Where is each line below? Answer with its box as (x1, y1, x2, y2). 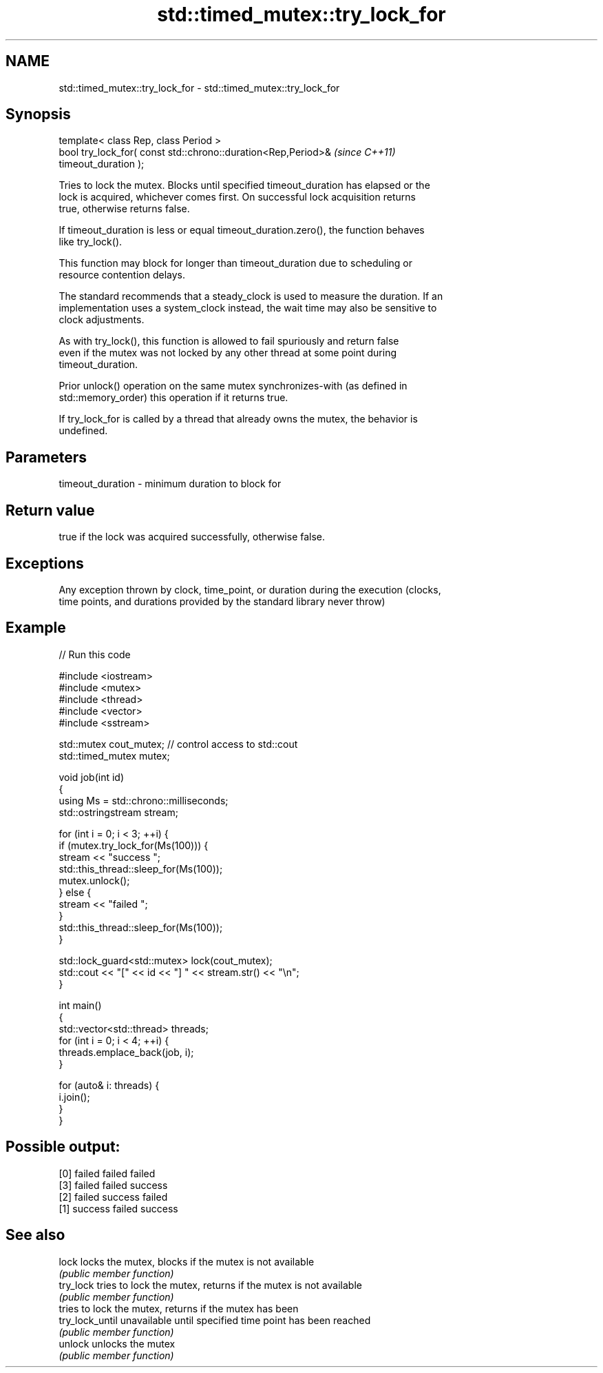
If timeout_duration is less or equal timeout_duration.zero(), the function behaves (59, 224, 425, 236)
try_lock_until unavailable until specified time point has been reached (59, 1314, 371, 1326)
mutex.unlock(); (59, 874, 130, 886)
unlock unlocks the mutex (59, 1337, 176, 1350)
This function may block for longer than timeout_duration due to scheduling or (59, 257, 412, 269)
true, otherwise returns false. (59, 203, 190, 215)
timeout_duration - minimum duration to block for (59, 478, 282, 490)
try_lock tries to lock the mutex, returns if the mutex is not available (59, 1279, 362, 1291)
